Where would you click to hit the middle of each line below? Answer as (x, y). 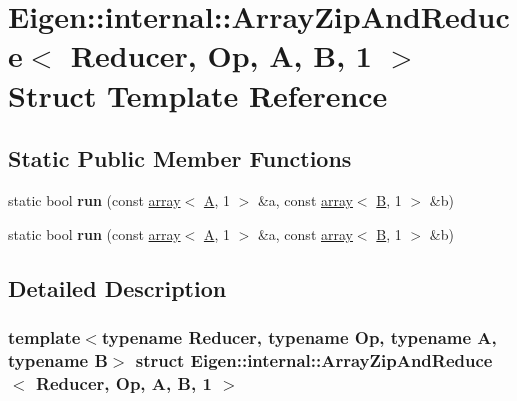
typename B (58, 359)
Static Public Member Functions (180, 158)
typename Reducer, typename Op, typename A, (299, 336)
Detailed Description (117, 287)
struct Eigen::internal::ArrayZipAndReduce (314, 359)
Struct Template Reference (198, 94)
